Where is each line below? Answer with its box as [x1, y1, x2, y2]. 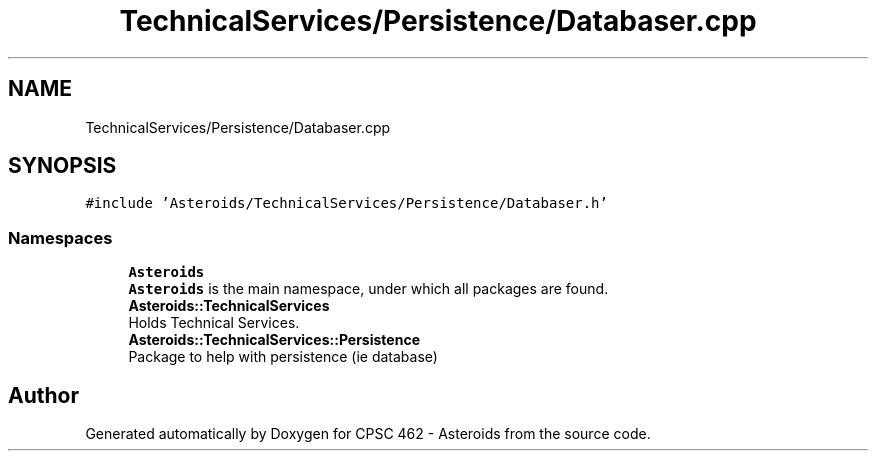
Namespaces [8, 227, 113, 248]
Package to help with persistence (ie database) [128, 348, 438, 366]
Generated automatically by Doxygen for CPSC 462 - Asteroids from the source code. [85, 425, 651, 443]
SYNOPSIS [8, 153, 117, 179]
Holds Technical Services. [128, 314, 300, 332]
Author [8, 382, 79, 408]
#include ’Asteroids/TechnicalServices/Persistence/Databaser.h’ [85, 195, 608, 212]
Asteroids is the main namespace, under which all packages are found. [128, 280, 609, 298]
